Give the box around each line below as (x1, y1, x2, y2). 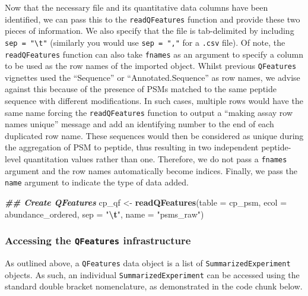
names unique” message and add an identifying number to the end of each (5, 118, 274, 130)
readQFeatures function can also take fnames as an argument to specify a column (5, 48, 304, 60)
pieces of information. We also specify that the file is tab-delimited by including (5, 24, 294, 37)
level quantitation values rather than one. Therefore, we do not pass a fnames (5, 153, 287, 165)
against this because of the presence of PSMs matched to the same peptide (5, 83, 277, 95)
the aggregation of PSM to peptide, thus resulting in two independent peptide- (5, 141, 291, 153)
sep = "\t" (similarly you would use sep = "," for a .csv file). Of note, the (5, 36, 285, 48)
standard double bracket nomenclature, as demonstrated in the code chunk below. (5, 280, 303, 292)
